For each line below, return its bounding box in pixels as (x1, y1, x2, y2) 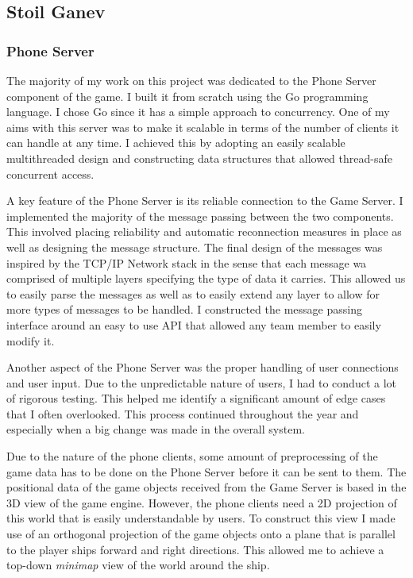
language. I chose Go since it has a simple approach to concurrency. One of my (6, 103, 390, 120)
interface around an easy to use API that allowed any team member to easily (6, 316, 381, 333)
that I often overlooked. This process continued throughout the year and (6, 405, 359, 422)
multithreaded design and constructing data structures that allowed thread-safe (6, 149, 392, 166)
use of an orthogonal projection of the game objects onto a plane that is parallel (6, 526, 396, 542)
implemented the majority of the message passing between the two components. (6, 207, 394, 224)
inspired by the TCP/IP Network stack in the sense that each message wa (6, 254, 367, 271)
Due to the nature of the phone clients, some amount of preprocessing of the (6, 448, 378, 464)
